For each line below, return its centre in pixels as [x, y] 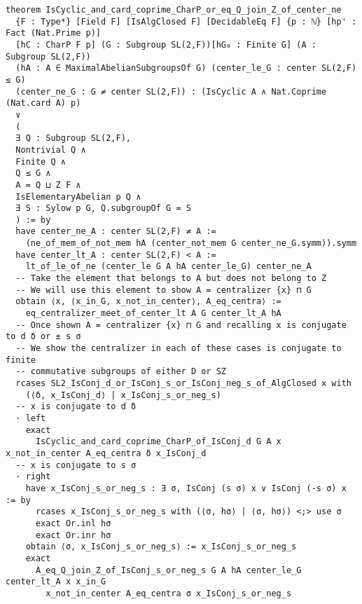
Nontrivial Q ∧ [51, 150]
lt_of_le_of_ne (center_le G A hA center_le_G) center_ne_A [168, 267]
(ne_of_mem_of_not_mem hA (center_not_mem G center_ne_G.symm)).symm [191, 243]
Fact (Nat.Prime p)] [54, 33]
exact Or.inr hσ [73, 535]
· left [31, 418]
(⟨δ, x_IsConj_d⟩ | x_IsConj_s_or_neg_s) [123, 395]
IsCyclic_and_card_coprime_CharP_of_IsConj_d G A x [158, 442]
